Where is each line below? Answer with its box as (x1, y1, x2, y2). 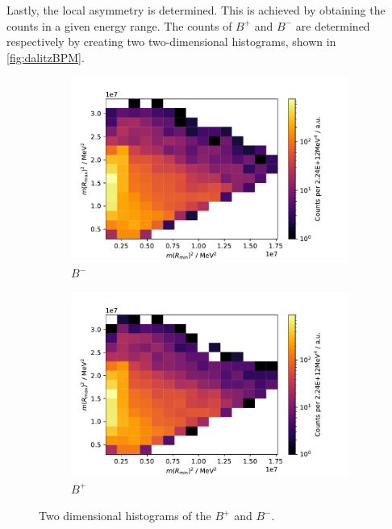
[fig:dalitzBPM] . (6, 48, 85, 65)
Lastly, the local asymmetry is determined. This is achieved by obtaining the (6, 2, 386, 18)
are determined (295, 17, 370, 34)
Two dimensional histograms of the (39, 507, 211, 524)
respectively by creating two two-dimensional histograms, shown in (6, 33, 336, 50)
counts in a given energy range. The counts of (6, 17, 232, 34)
